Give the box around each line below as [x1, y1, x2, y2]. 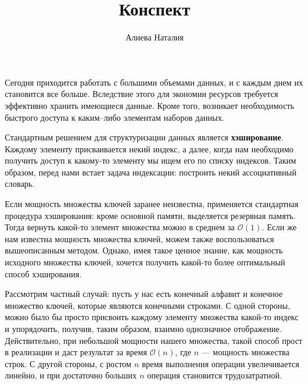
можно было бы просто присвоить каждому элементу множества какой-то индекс [5, 311, 299, 323]
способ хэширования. [5, 267, 82, 280]
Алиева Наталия [125, 31, 184, 43]
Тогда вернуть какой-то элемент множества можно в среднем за [5, 221, 235, 233]
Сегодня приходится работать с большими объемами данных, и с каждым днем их [5, 76, 303, 88]
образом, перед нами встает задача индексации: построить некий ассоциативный [5, 165, 297, 178]
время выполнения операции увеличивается [142, 357, 300, 370]
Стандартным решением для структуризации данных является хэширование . [5, 131, 284, 143]
